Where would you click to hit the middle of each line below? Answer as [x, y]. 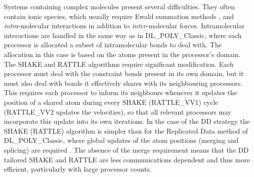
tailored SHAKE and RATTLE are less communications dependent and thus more [127, 159]
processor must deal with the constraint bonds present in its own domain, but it [124, 73]
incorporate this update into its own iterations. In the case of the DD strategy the [127, 121]
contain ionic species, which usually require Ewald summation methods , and [119, 16]
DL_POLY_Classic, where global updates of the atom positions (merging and [121, 140]
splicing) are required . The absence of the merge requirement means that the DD [126, 149]
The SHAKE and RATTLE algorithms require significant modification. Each [119, 64]
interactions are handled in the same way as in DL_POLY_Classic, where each [123, 35]
